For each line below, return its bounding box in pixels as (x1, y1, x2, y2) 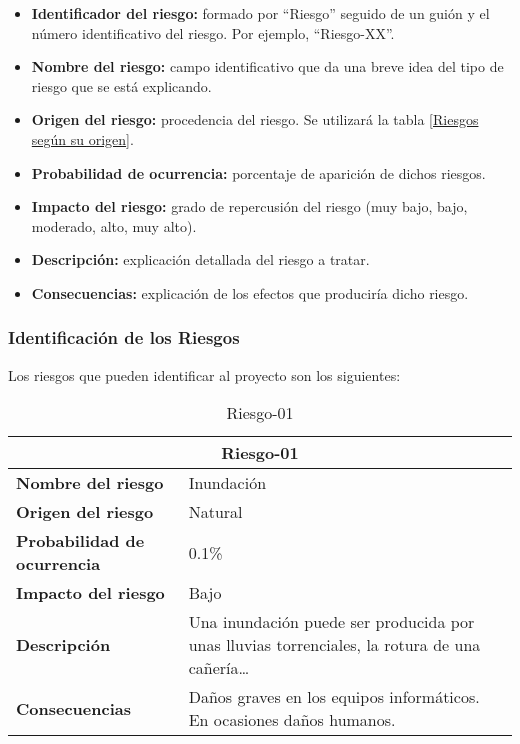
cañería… (188, 656, 250, 680)
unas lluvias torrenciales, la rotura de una (188, 633, 481, 657)
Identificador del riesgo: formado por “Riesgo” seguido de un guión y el (31, 3, 490, 23)
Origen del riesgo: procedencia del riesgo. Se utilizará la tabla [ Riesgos (31, 109, 479, 130)
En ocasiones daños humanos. (188, 708, 396, 732)
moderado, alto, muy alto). (31, 215, 197, 236)
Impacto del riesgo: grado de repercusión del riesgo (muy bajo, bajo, (31, 196, 468, 217)
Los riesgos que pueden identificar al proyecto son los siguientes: (8, 364, 401, 385)
